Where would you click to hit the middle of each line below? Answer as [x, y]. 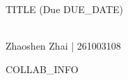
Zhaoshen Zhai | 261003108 [63, 46]
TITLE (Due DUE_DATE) [64, 9]
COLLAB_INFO [42, 69]
